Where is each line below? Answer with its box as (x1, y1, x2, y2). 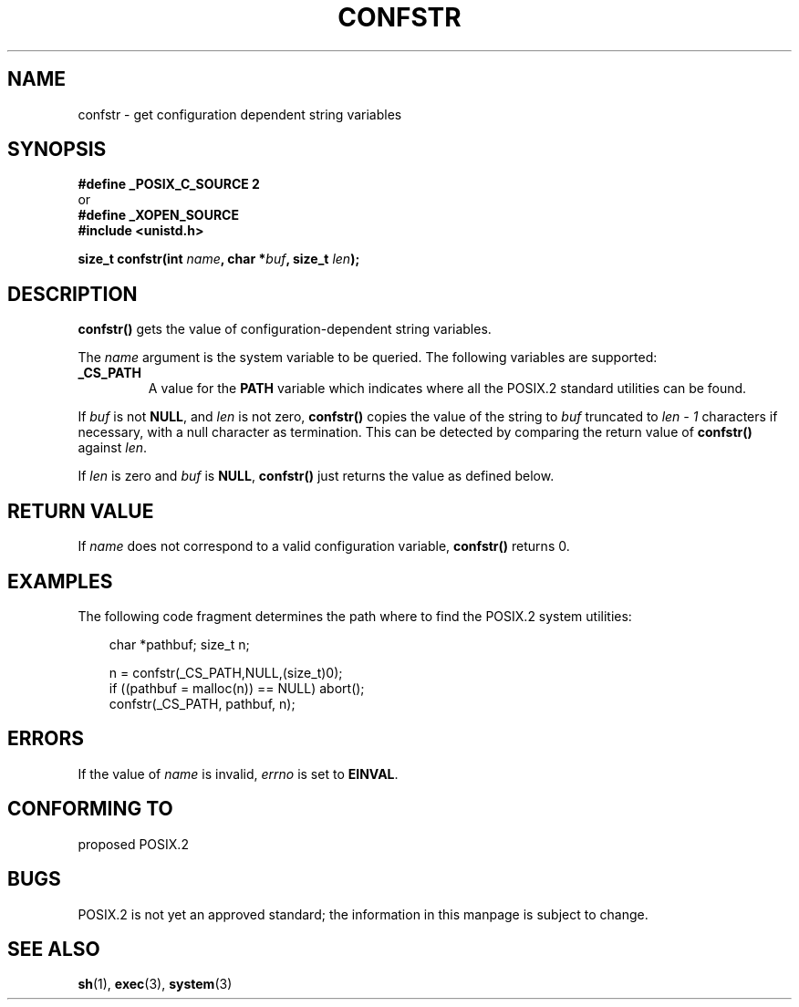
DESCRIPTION (7, 282, 138, 306)
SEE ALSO (7, 937, 100, 960)
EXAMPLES (7, 569, 113, 593)
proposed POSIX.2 (78, 836, 189, 852)
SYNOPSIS (7, 138, 107, 161)
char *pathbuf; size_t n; (109, 636, 250, 652)
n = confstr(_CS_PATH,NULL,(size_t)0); (109, 664, 343, 680)
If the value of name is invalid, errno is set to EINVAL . (78, 765, 399, 782)
